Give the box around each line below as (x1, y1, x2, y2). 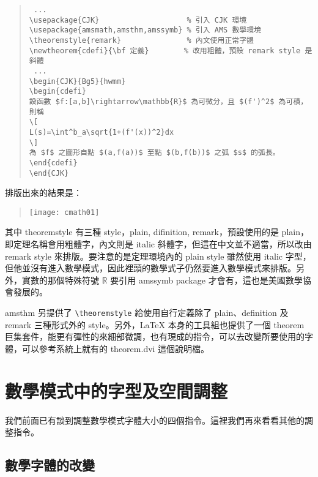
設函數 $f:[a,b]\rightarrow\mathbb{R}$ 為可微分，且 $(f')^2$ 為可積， (29, 97, 308, 106)
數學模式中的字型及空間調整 (5, 378, 228, 403)
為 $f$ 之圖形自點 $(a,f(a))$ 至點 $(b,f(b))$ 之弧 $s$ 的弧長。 (29, 148, 280, 157)
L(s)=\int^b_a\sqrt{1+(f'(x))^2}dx (29, 127, 174, 137)
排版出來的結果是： (5, 186, 82, 199)
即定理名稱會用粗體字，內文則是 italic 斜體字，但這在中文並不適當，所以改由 (5, 238, 312, 250)
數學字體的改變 (5, 456, 95, 475)
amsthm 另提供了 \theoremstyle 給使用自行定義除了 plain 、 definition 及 (5, 306, 289, 318)
